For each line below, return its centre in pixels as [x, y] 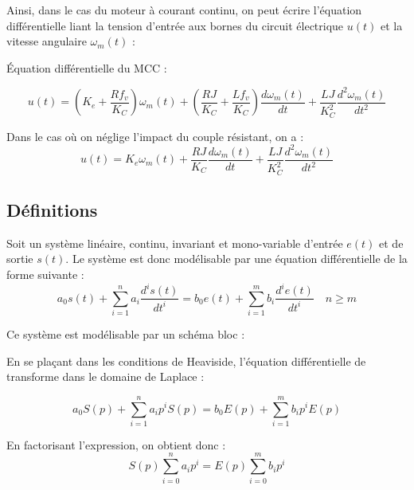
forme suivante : [45, 274]
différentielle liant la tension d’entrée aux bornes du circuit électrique [175, 25]
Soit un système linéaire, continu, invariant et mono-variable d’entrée [175, 243]
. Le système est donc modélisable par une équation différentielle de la [236, 259]
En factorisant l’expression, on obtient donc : [116, 444]
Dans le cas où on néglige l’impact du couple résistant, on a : [155, 136]
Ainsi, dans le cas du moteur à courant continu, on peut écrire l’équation [184, 10]
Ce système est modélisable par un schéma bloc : [126, 333]
